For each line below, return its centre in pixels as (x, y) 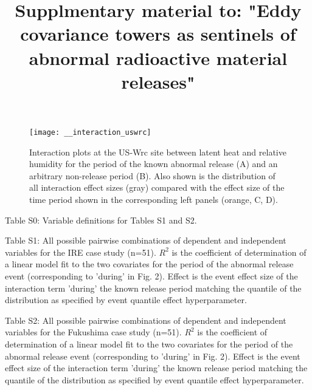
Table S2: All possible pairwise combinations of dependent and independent (146, 320)
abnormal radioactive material (158, 57)
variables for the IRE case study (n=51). (81, 252)
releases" (158, 81)
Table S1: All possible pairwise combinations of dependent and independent (146, 240)
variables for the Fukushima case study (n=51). (93, 332)
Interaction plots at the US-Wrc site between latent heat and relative (158, 152)
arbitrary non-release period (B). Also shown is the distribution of (152, 175)
